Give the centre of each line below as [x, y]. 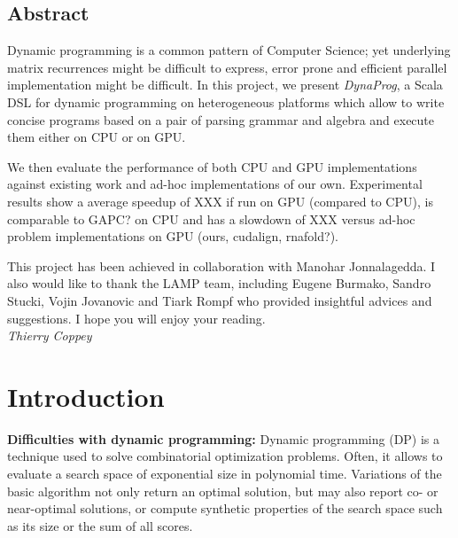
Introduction [86, 396]
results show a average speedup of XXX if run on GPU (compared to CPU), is [220, 201]
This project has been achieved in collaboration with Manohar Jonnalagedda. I [221, 265]
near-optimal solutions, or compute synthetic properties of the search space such [225, 508]
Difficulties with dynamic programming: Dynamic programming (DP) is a [224, 438]
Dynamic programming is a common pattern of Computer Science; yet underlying [229, 50]
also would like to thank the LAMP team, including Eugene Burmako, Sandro [219, 283]
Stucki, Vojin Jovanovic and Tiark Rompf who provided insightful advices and [220, 300]
